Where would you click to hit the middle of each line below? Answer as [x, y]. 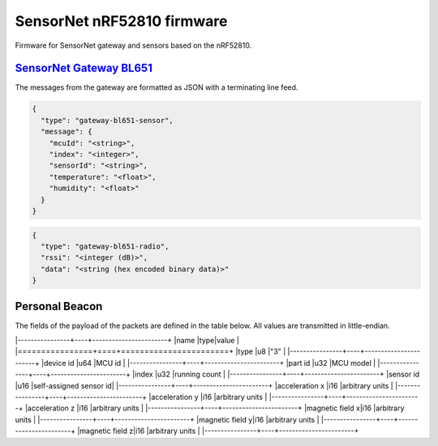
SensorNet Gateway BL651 [84, 68]
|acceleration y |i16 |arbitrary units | [208, 397]
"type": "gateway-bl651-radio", [105, 246]
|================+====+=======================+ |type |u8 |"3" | [150, 351]
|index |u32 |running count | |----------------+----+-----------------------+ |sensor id [276, 374]
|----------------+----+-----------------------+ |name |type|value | [127, 340]
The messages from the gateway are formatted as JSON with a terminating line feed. [157, 87]
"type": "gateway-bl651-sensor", [107, 120]
